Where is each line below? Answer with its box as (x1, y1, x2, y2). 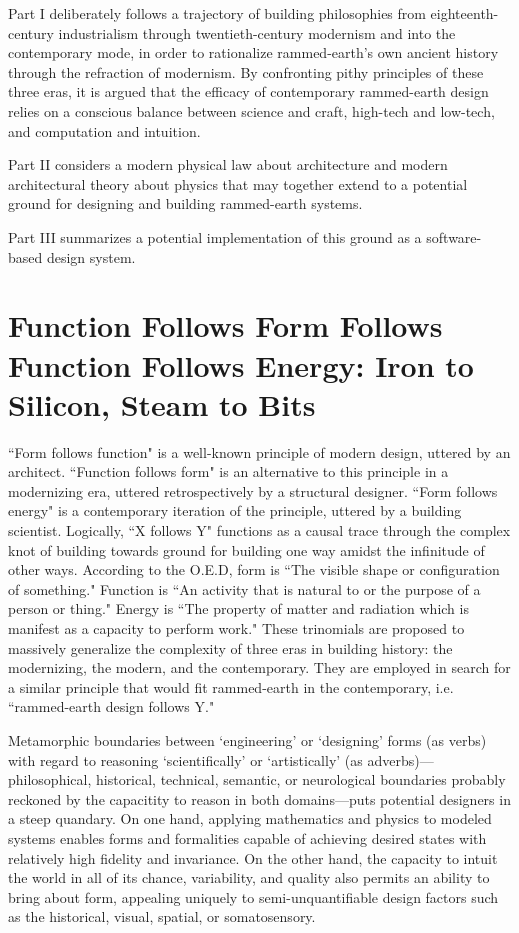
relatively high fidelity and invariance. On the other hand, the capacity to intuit (8, 847, 498, 868)
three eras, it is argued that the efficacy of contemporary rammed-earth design (8, 81, 489, 102)
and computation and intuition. (8, 120, 201, 141)
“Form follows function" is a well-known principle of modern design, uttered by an (8, 441, 511, 462)
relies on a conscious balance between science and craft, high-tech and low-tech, (8, 100, 495, 121)
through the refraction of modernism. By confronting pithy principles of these (8, 61, 484, 82)
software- (426, 226, 482, 247)
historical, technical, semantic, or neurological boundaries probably (95, 769, 506, 790)
